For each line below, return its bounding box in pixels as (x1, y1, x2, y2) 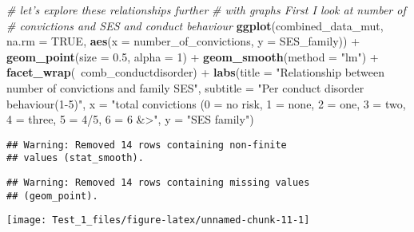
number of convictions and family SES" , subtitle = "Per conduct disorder (6, 79, 364, 96)
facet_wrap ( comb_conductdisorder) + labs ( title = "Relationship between (6, 64, 385, 81)
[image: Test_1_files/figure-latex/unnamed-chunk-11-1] (6, 214, 310, 226)
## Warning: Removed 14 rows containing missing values (6, 177, 310, 189)
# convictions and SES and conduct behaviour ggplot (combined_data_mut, (6, 17, 384, 33)
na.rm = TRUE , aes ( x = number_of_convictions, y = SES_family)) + (6, 33, 360, 49)
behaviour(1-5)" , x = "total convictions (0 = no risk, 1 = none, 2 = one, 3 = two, (6, 95, 406, 112)
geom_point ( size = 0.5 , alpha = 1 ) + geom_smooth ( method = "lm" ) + (6, 48, 379, 65)
